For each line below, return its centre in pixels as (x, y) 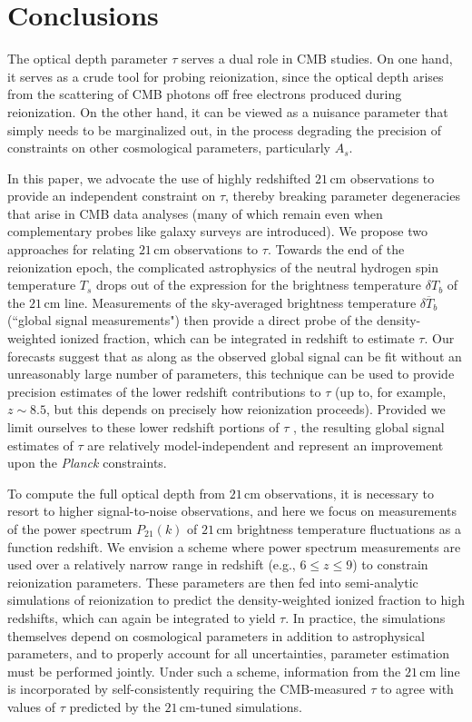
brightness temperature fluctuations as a (349, 528)
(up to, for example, (390, 391)
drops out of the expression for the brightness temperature (259, 285)
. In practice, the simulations (365, 617)
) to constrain (390, 564)
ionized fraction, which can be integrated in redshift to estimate (237, 338)
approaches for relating (71, 249)
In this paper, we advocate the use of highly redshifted (159, 178)
